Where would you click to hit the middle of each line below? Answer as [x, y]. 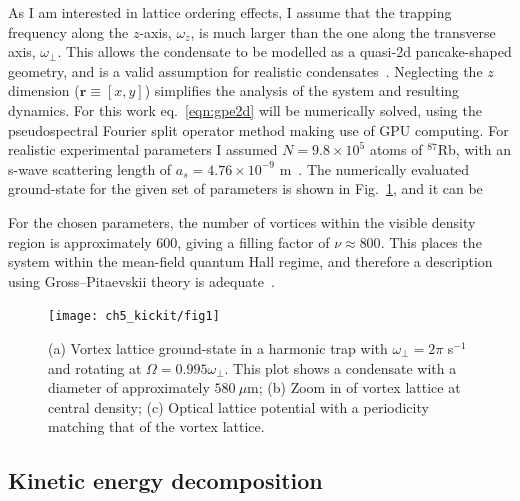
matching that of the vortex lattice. [156, 426]
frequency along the [68, 31]
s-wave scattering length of [90, 168]
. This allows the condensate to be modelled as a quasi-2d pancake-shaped [284, 51]
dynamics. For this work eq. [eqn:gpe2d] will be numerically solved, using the [245, 109]
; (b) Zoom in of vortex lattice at [359, 387]
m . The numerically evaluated [374, 168]
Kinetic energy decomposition [165, 480]
